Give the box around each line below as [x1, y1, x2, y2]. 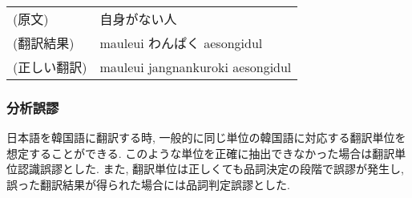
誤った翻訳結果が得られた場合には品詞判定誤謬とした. [6, 176, 290, 192]
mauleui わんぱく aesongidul [99, 34, 263, 52]
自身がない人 [99, 10, 177, 28]
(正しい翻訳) [13, 58, 87, 76]
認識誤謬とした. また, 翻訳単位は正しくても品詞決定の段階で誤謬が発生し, [17, 160, 404, 177]
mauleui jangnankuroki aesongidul [99, 57, 292, 76]
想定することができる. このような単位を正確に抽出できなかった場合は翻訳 [6, 144, 395, 161]
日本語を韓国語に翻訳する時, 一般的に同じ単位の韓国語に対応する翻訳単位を [6, 129, 406, 146]
